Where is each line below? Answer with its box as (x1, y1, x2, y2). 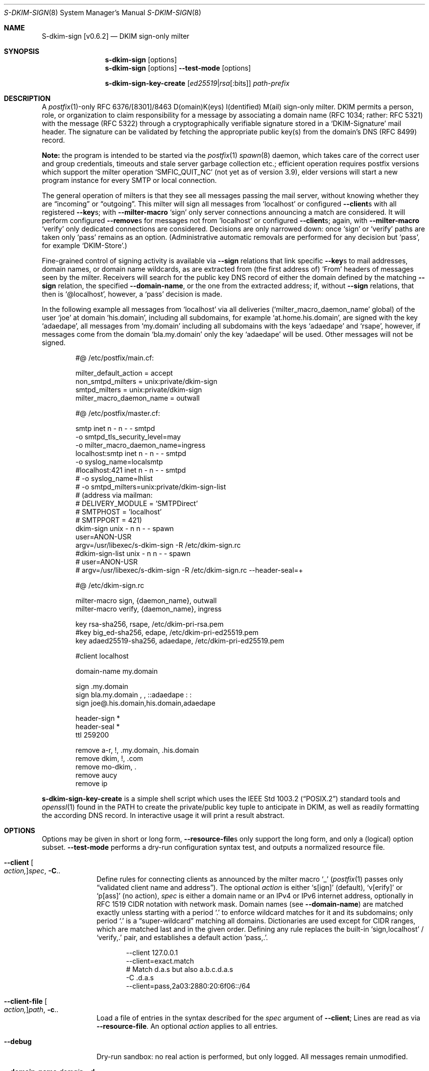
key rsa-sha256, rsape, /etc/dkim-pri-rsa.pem (75, 620, 224, 628)
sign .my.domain (75, 682, 128, 690)
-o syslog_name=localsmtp (75, 458, 163, 466)
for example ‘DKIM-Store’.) (42, 241, 127, 250)
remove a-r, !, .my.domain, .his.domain (75, 746, 199, 754)
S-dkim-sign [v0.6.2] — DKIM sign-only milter (42, 32, 190, 40)
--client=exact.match (126, 957, 194, 965)
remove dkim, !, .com (75, 754, 143, 763)
